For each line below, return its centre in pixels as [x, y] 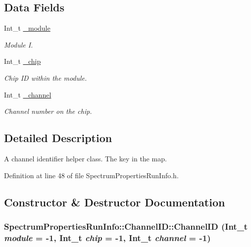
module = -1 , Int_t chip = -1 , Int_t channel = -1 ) [107, 237]
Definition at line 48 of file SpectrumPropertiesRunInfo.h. [91, 175]
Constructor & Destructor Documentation [115, 202]
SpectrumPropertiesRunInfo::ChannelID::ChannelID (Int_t [126, 226]
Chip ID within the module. [46, 77]
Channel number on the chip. [48, 111]
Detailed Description [58, 138]
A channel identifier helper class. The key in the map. [85, 158]
